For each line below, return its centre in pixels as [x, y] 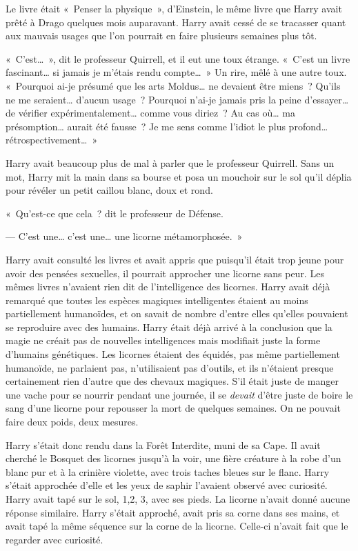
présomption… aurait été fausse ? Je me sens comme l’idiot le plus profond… [167, 126]
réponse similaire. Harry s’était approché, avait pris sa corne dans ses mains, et [173, 512]
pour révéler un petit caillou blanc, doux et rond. [109, 190]
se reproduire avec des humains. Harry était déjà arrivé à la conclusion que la [169, 327]
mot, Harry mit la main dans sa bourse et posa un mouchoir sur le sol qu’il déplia [179, 176]
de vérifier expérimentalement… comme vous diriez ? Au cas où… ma [150, 113]
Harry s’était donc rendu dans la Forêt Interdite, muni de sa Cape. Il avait [163, 444]
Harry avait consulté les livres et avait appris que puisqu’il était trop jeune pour [175, 259]
